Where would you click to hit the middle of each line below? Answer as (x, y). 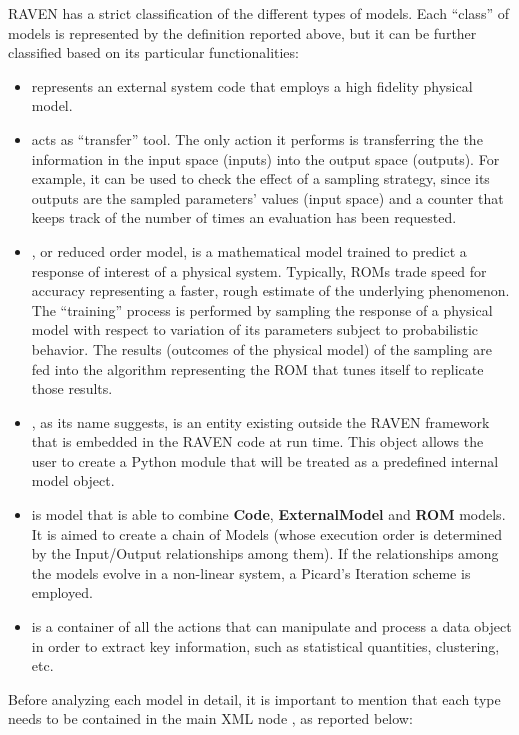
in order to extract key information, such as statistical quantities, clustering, (265, 645)
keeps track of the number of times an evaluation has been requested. (244, 217)
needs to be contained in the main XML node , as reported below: (210, 718)
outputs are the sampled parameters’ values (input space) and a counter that (267, 197)
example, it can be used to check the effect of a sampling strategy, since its (260, 178)
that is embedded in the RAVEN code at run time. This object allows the (257, 441)
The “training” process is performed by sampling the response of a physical (262, 309)
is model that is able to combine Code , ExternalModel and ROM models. (268, 514)
